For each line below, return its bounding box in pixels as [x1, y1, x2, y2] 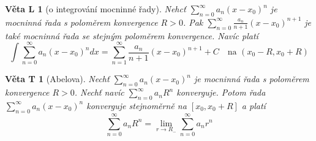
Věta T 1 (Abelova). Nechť [5, 72, 110, 85]
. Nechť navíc [74, 86, 124, 99]
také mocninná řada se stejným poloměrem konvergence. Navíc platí [5, 29, 258, 42]
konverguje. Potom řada [176, 86, 266, 99]
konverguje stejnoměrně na [86, 99, 187, 112]
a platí [241, 99, 266, 112]
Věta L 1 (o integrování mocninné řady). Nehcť [5, 2, 186, 15]
